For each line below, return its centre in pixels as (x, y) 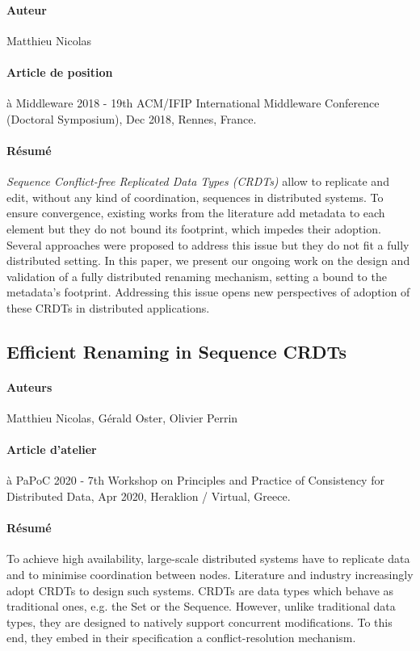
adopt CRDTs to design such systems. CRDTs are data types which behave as (200, 590)
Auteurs (29, 386)
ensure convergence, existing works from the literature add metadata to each (196, 213)
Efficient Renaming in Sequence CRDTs (176, 351)
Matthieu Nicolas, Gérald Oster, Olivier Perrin (122, 418)
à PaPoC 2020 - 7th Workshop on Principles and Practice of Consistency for (195, 480)
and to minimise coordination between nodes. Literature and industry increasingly (210, 575)
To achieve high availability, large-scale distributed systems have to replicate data (208, 559)
